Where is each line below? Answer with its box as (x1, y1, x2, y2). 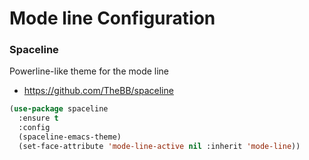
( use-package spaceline (9, 104, 109, 114)
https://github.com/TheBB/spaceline (23, 85, 174, 97)
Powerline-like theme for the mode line (9, 65, 170, 77)
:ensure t (18, 113, 59, 124)
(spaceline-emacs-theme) (18, 132, 122, 142)
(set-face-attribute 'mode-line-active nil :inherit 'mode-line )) (18, 141, 301, 151)
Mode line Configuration (9, 7, 216, 30)
